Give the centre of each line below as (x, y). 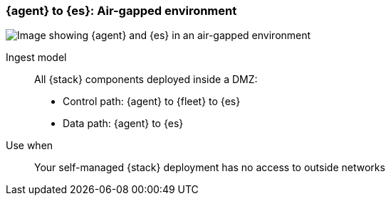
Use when (30, 146)
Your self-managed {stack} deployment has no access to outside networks (210, 168)
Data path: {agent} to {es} (123, 124)
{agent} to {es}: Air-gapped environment (121, 11)
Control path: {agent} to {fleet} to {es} (152, 102)
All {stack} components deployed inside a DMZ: (146, 80)
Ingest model (36, 58)
